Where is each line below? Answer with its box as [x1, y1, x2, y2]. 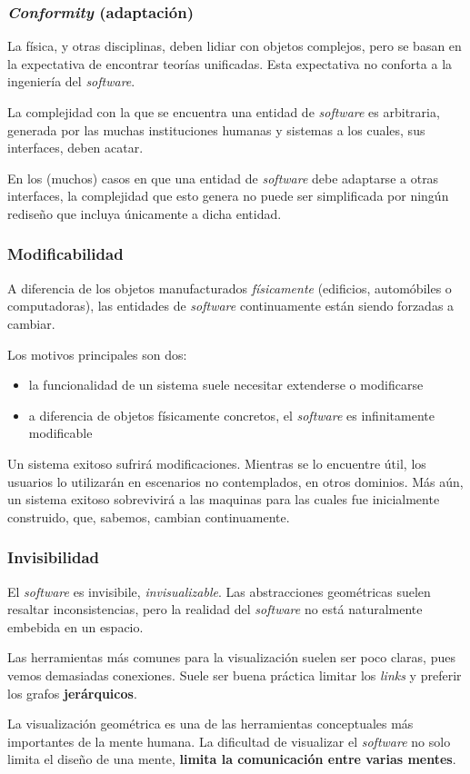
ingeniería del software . [7, 72, 135, 91]
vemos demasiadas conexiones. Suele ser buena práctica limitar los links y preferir [7, 665, 462, 684]
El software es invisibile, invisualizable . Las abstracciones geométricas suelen [7, 581, 431, 600]
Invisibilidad [7, 546, 100, 569]
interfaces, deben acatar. [7, 138, 144, 157]
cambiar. [7, 313, 55, 332]
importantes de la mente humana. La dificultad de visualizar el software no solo [7, 731, 451, 750]
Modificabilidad [7, 243, 124, 265]
